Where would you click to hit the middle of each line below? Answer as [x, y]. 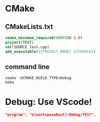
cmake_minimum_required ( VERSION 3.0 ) [44, 38]
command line [28, 67]
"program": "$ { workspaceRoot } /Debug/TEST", [50, 115]
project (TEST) [20, 42]
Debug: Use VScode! [49, 102]
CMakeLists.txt [29, 27]
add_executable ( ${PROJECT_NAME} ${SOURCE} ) [50, 51]
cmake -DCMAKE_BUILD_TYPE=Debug [38, 78]
